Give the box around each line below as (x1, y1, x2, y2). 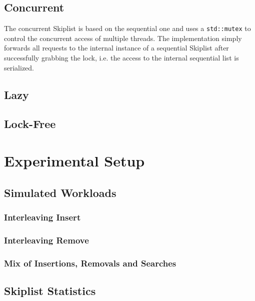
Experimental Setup (4, 150, 145, 170)
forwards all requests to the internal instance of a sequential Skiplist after (4, 42, 229, 53)
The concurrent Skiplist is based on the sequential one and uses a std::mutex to (4, 23, 251, 33)
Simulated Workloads (4, 184, 116, 200)
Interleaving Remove (4, 233, 89, 246)
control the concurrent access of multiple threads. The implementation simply (4, 32, 242, 43)
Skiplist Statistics (4, 282, 96, 298)
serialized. (4, 62, 34, 72)
